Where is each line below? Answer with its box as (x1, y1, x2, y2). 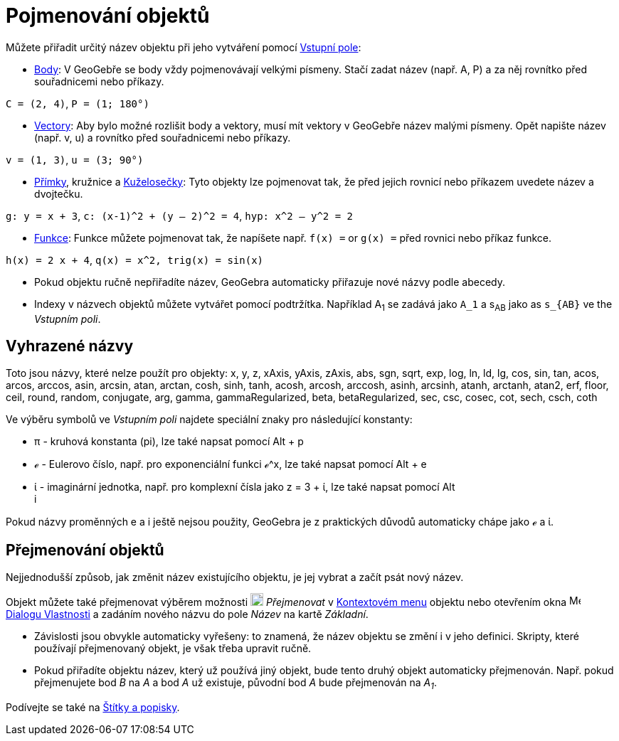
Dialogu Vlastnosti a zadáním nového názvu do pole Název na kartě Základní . (6, 608, 369, 621)
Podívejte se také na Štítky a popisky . (6, 701, 180, 714)
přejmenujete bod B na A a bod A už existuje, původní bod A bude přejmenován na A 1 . (34, 676, 438, 692)
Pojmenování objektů (6, 4, 210, 28)
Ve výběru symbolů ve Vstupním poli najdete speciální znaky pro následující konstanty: (6, 413, 413, 426)
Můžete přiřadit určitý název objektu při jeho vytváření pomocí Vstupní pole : (6, 41, 361, 53)
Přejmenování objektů (6, 540, 164, 559)
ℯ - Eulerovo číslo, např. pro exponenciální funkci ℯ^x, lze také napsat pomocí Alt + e (34, 458, 427, 471)
